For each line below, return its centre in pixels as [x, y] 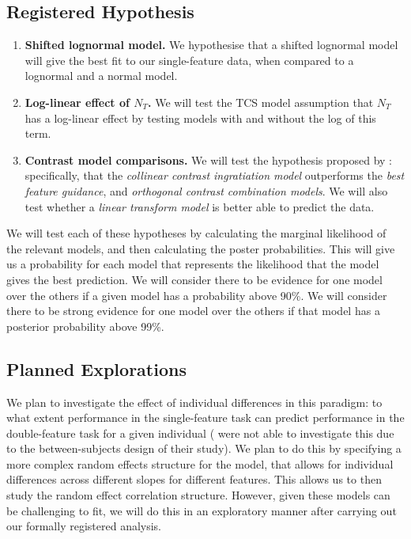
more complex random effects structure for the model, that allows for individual [200, 463]
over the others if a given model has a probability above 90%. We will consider [197, 295]
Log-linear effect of [77, 102]
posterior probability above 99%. [85, 326]
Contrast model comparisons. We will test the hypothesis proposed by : [208, 159]
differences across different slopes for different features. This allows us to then [194, 479]
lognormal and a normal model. [101, 76]
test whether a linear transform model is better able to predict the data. [200, 206]
